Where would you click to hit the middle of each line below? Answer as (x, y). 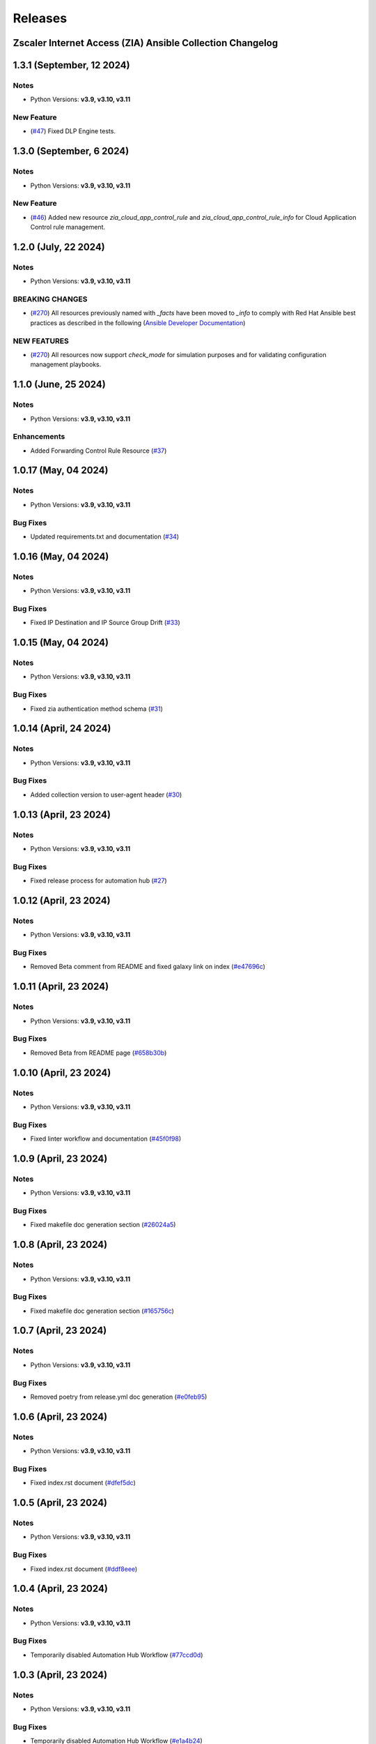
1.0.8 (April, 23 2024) (60, 1245)
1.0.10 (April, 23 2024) (62, 1073)
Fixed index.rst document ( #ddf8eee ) (84, 1569)
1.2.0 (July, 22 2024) (59, 247)
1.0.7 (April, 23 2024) (60, 1331)
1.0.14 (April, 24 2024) (62, 729)
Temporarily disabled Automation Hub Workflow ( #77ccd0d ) (117, 1655)
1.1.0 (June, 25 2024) (59, 385)
